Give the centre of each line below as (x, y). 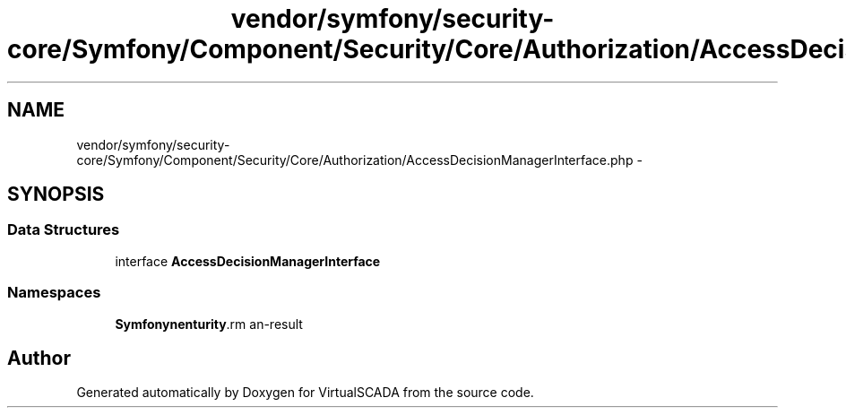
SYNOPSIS (56, 195)
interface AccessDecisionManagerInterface (248, 261)
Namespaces (54, 293)
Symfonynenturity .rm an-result (209, 324)
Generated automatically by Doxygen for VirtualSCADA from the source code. (305, 393)
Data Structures (64, 230)
